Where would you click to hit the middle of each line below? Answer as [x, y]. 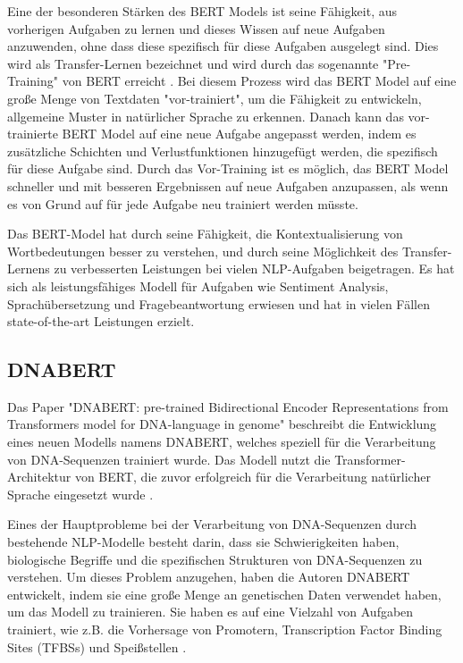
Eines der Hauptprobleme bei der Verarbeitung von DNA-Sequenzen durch [212, 524]
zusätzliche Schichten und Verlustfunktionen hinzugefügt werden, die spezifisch [223, 151]
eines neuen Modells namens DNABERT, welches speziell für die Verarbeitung [222, 442]
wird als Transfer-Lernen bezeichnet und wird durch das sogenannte [193, 63]
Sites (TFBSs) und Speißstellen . [97, 646]
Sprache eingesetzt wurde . [80, 494]
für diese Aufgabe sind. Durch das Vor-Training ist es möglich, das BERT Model [228, 168]
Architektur [39, 477]
